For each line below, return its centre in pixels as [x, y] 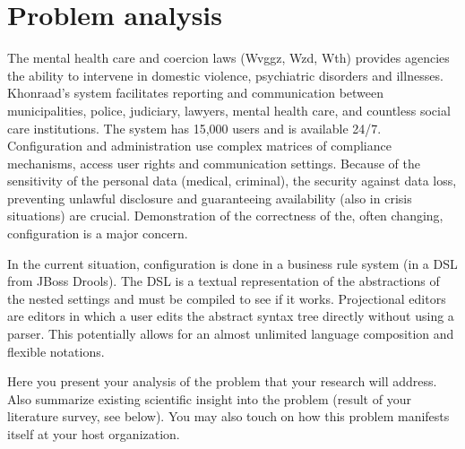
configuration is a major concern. [98, 233]
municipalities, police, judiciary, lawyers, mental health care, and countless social [229, 110]
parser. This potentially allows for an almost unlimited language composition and [231, 334]
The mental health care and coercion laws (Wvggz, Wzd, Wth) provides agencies [228, 58]
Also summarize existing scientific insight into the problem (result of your [209, 398]
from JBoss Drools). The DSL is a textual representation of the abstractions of [224, 281]
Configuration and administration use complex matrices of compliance [199, 146]
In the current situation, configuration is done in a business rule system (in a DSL [232, 263]
